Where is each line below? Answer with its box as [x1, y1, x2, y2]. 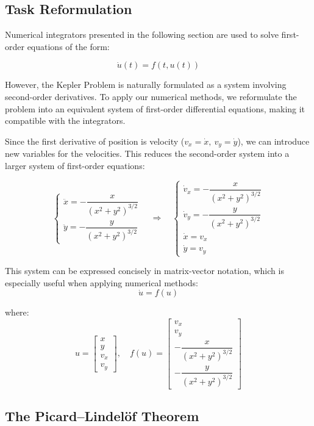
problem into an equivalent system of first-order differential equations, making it [5, 102, 305, 115]
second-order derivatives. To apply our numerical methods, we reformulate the [5, 90, 297, 103]
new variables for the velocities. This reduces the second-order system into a [5, 147, 290, 160]
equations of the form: [27, 40, 110, 52]
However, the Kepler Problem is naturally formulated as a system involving [5, 78, 287, 91]
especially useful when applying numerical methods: [5, 276, 198, 289]
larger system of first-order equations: [5, 159, 145, 171]
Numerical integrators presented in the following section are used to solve [5, 28, 279, 41]
